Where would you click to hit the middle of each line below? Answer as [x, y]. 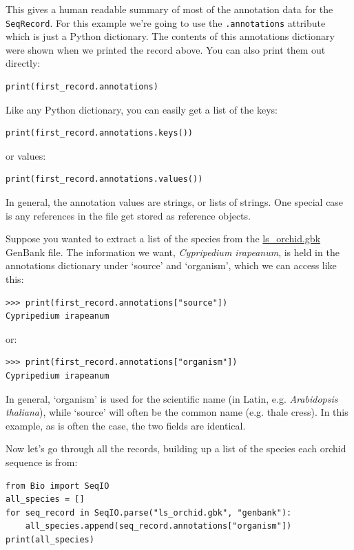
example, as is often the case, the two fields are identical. [126, 425]
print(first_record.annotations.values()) [104, 179]
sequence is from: [42, 462]
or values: [26, 155]
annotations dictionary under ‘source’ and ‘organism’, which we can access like [171, 265]
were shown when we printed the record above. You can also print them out [166, 49]
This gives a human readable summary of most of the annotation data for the [169, 9]
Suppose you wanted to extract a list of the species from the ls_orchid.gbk [163, 239]
